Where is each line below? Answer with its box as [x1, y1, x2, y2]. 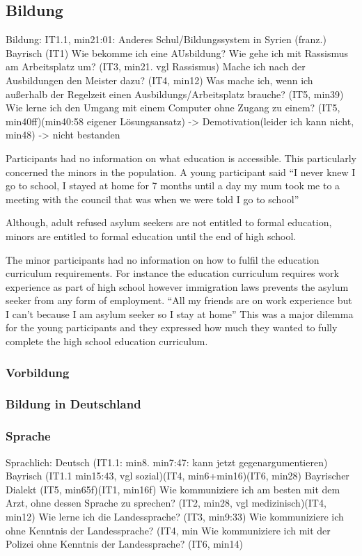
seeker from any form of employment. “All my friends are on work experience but [6, 293, 352, 308]
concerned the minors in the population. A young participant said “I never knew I [6, 164, 356, 179]
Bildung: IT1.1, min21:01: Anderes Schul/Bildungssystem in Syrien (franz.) [6, 32, 326, 47]
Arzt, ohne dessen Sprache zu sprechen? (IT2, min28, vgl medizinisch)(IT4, [6, 495, 326, 510]
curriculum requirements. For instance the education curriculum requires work [6, 266, 339, 280]
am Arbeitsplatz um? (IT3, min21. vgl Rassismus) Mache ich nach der [6, 59, 306, 74]
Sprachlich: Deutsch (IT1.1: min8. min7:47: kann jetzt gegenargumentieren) [6, 454, 328, 469]
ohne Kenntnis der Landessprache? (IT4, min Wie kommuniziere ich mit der [6, 523, 331, 537]
